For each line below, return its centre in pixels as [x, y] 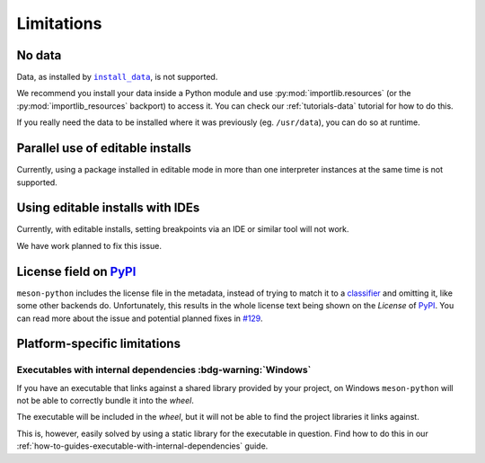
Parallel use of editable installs [104, 148]
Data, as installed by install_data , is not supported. [117, 77]
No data [39, 55]
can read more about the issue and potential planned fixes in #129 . [140, 318]
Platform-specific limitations [99, 344]
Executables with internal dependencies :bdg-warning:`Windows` [164, 370]
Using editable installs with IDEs [108, 208]
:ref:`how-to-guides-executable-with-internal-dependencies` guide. [142, 446]
